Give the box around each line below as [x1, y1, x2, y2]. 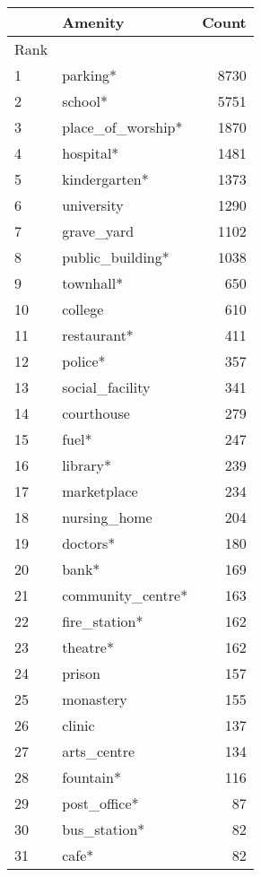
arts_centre [62, 741, 135, 761]
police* [62, 351, 106, 371]
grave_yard [62, 221, 135, 241]
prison [62, 663, 100, 683]
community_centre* [62, 585, 188, 605]
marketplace [62, 481, 138, 501]
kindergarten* [62, 169, 149, 189]
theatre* [62, 637, 114, 657]
